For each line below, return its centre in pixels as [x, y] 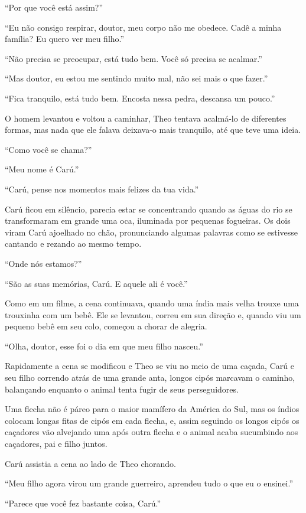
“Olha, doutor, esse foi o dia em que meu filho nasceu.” [104, 346]
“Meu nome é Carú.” [42, 169]
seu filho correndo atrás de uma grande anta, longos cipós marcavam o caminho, [150, 378]
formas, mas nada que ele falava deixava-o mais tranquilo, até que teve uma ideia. [153, 130]
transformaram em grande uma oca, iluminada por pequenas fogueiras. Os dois [148, 220]
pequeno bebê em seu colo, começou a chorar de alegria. [106, 326]
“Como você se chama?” [48, 149]
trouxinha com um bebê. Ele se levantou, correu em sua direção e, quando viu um [153, 314]
